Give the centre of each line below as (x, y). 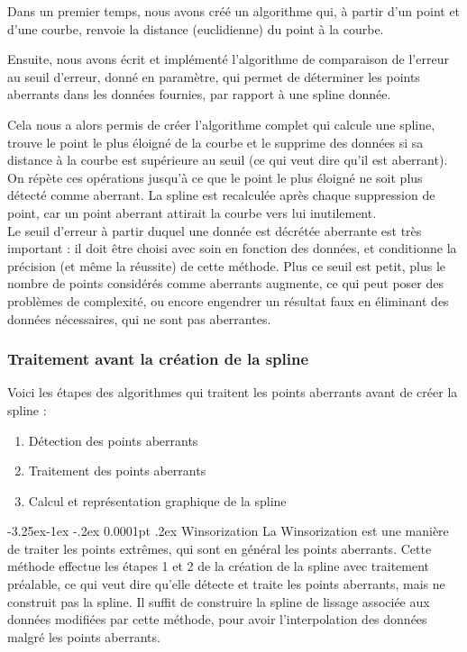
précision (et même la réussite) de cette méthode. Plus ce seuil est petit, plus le (227, 265)
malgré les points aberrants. (84, 636)
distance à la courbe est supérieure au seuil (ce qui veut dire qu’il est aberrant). (228, 160)
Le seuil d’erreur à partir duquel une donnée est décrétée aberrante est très (215, 230)
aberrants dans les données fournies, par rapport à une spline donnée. (199, 94)
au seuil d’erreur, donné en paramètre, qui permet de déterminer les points (214, 76)
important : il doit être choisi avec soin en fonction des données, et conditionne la (232, 248)
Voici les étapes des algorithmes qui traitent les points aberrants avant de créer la (233, 392)
